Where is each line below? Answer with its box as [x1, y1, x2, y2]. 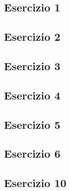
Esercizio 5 [4, 116, 61, 132]
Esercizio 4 [4, 87, 61, 102]
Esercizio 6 [4, 146, 61, 161]
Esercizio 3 [4, 58, 61, 73]
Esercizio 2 [4, 29, 61, 44]
